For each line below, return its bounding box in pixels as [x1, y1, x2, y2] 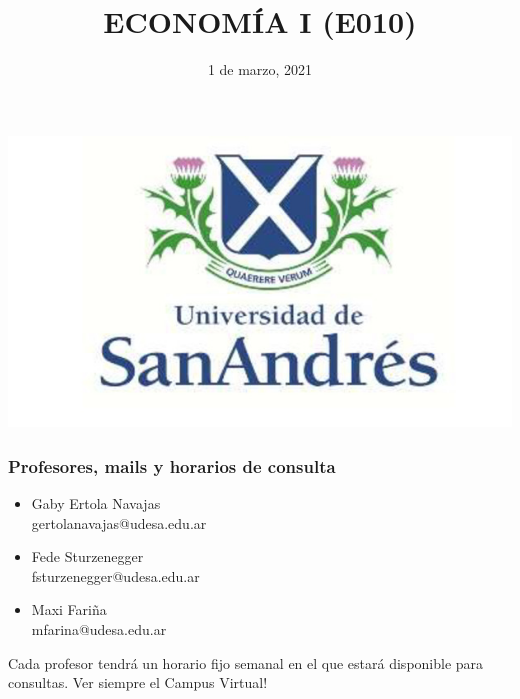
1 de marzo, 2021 [207, 59, 313, 80]
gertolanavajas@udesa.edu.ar [31, 512, 207, 533]
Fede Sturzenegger [31, 546, 144, 567]
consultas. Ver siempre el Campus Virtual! [8, 672, 268, 693]
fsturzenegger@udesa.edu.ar [31, 565, 200, 586]
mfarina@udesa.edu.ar [31, 619, 167, 640]
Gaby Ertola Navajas [31, 493, 161, 514]
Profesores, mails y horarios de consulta [8, 453, 336, 478]
